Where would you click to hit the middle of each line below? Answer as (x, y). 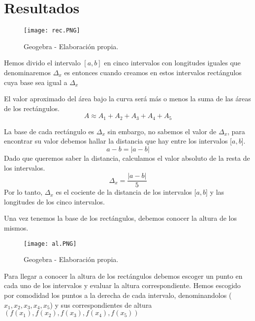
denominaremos (28, 72)
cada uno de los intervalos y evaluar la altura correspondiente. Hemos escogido (122, 285)
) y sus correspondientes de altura (101, 305)
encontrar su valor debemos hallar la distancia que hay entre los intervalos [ (118, 141)
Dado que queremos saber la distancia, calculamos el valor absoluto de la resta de (127, 158)
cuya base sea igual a (36, 82)
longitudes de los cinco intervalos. (54, 201)
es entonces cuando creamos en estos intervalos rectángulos (153, 72)
